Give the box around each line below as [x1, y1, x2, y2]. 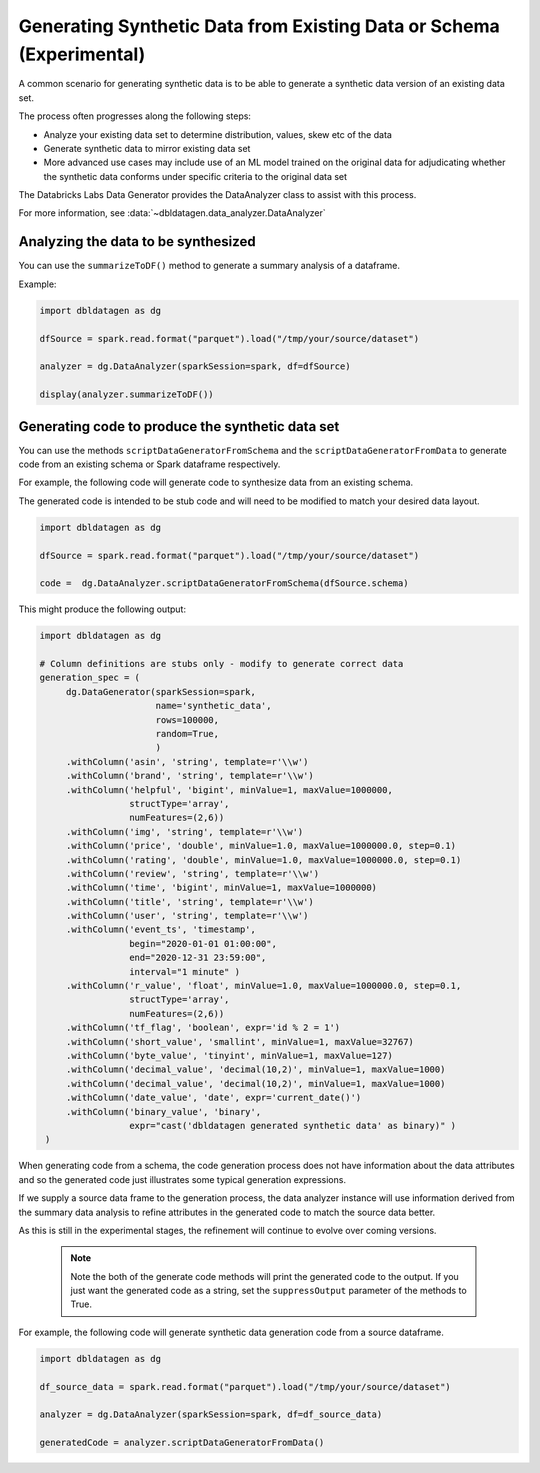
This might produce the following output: [18, 603, 187, 615]
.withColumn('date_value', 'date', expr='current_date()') [65, 1092, 362, 1104]
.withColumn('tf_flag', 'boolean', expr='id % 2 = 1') [65, 1022, 341, 1034]
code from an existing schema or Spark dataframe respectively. [18, 458, 281, 470]
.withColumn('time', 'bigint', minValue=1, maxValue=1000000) [65, 882, 378, 894]
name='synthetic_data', [155, 700, 272, 712]
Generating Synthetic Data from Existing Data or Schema [18, 15, 500, 37]
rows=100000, [155, 714, 220, 725]
